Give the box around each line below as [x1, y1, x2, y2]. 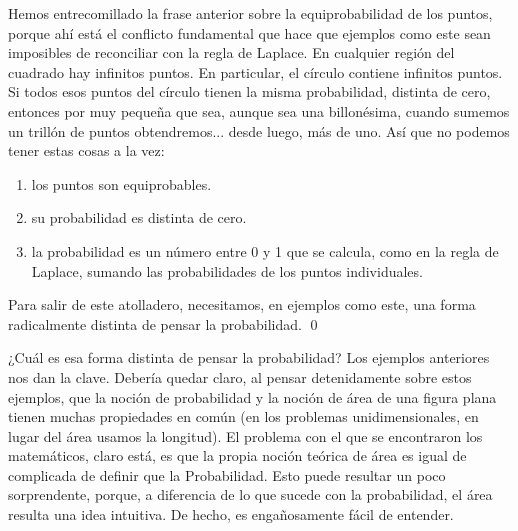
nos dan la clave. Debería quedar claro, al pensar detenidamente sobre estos [8, 366, 472, 387]
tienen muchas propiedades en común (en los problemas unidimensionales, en [8, 406, 479, 427]
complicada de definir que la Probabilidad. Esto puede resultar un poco [8, 464, 446, 485]
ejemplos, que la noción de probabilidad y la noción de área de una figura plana [8, 386, 497, 407]
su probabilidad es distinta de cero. [31, 207, 247, 228]
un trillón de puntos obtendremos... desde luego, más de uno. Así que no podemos [8, 120, 510, 141]
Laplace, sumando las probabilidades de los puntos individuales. [31, 260, 423, 281]
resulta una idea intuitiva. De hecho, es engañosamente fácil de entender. [8, 504, 454, 525]
